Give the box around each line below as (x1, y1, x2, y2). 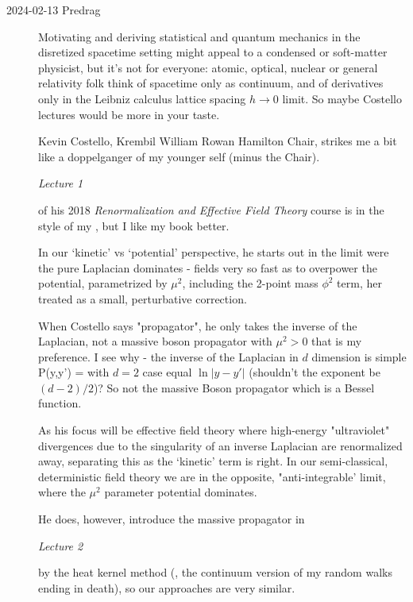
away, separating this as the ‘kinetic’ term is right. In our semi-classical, (38, 453, 388, 469)
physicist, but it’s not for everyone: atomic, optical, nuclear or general (38, 59, 378, 75)
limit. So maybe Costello (282, 90, 403, 106)
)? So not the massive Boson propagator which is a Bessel (93, 379, 375, 396)
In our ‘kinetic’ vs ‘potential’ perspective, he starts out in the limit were (38, 244, 389, 260)
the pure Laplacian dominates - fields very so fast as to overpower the (38, 259, 377, 276)
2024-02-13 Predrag (6, 2, 101, 17)
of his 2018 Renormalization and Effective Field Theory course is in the (38, 201, 384, 218)
